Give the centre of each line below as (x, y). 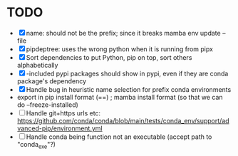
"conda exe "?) (36, 145)
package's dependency (52, 81)
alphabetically (37, 65)
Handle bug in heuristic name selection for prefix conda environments (129, 89)
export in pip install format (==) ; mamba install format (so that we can (120, 97)
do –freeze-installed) (48, 105)
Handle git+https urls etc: (63, 113)
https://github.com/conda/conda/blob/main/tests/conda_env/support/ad (123, 120)
